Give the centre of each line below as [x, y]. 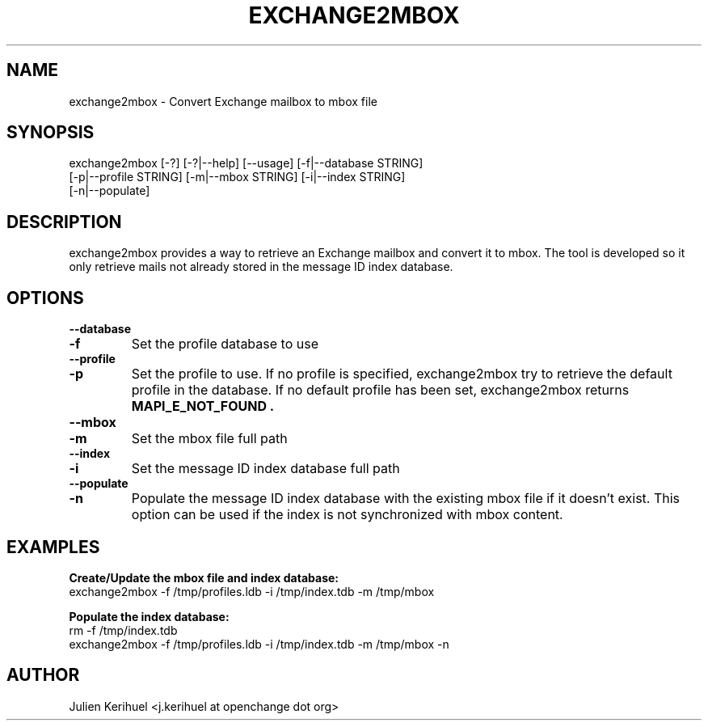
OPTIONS [45, 298]
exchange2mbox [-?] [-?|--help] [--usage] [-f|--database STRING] [246, 163]
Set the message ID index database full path [265, 469]
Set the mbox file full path [209, 439]
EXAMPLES [53, 547]
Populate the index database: [149, 616]
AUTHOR [43, 675]
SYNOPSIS [51, 133]
